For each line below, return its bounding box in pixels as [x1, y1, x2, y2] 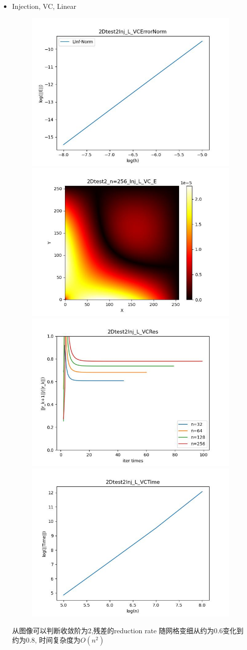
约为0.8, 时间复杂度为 [12, 635, 81, 645]
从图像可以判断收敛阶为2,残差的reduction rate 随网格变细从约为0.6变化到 [12, 625, 244, 635]
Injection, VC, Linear [12, 1, 76, 11]
